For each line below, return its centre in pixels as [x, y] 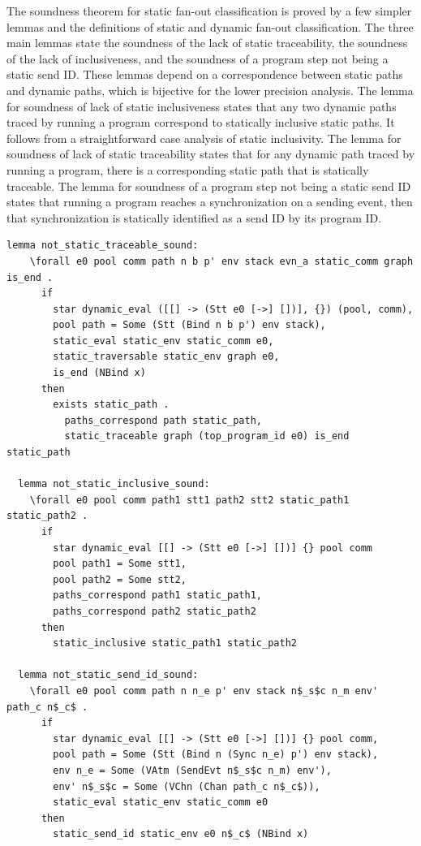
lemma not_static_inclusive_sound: [114, 484]
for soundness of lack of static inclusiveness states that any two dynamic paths [202, 106]
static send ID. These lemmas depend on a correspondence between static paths [205, 74]
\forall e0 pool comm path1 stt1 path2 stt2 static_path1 [189, 500]
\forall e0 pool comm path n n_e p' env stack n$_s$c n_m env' [204, 691]
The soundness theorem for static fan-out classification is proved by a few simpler [209, 11]
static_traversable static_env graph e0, [166, 357]
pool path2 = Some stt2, [120, 579]
